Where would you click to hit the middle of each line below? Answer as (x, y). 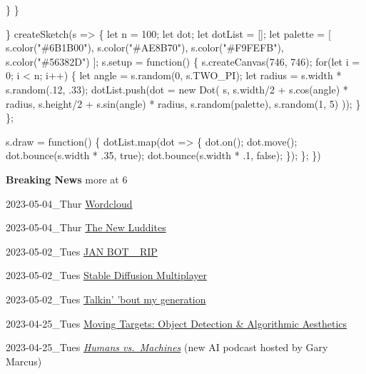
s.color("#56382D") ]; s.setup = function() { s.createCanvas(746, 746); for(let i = (183, 61)
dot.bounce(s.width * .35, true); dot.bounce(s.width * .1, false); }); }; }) (163, 155)
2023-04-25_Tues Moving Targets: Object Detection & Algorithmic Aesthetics (177, 323)
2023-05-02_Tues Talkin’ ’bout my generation (106, 299)
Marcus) (24, 361)
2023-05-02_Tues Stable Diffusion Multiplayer (106, 275)
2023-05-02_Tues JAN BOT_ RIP (82, 251)
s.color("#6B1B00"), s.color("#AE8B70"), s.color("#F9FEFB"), (145, 47)
